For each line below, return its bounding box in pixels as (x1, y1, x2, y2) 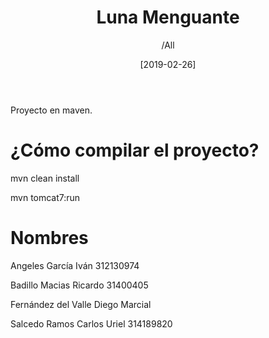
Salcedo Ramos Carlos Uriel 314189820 (10, 317, 173, 330)
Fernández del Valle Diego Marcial (10, 298, 152, 310)
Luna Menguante (96, 6, 240, 29)
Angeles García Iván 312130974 (10, 259, 140, 271)
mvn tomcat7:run (10, 191, 81, 203)
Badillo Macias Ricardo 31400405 (10, 279, 149, 291)
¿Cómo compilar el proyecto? (10, 139, 260, 162)
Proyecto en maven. (10, 104, 93, 116)
